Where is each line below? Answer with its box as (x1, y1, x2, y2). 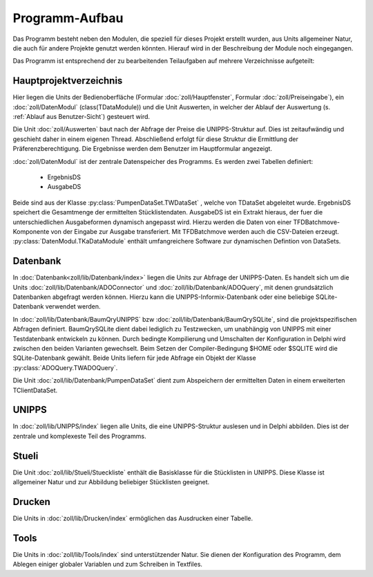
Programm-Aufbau (12, 10, 124, 26)
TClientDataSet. (12, 386, 58, 394)
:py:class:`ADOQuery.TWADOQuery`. (12, 363, 118, 372)
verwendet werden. (45, 302, 101, 311)
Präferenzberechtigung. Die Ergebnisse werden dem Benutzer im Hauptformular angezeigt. (12, 145, 273, 153)
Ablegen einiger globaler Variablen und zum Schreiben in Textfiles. (12, 560, 203, 569)
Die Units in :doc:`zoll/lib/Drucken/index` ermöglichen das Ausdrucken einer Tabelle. (12, 514, 254, 522)
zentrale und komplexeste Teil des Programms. (12, 432, 146, 440)
